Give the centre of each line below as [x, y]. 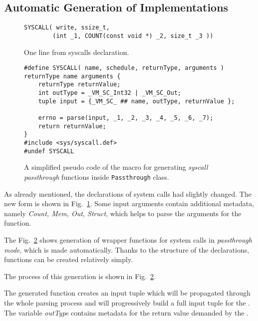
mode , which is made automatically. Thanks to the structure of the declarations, [127, 249]
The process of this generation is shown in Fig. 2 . [80, 276]
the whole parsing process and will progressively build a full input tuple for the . [127, 302]
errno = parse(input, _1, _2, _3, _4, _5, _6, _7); [126, 118]
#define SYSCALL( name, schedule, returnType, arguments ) [124, 68]
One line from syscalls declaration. [77, 52]
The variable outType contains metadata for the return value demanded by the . [126, 312]
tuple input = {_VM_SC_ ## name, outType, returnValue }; [136, 101]
